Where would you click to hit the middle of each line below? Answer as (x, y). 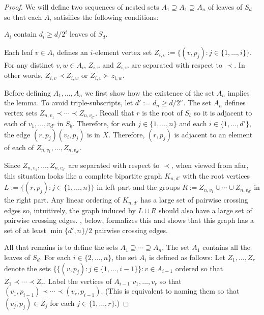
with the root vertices (216, 175)
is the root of (162, 112)
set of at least (25, 230)
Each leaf (19, 52)
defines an (72, 52)
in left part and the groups (138, 187)
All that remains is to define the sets (61, 247)
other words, (23, 75)
